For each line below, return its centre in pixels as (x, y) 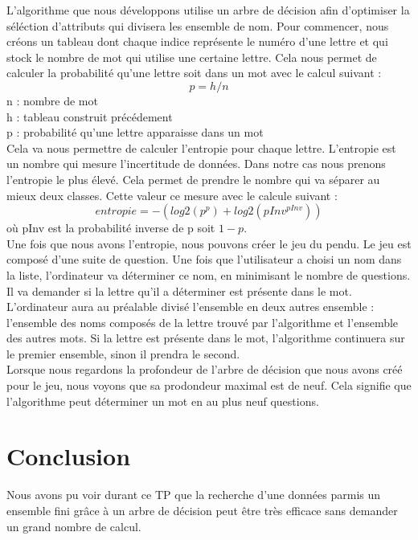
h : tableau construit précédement (90, 116)
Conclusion (69, 456)
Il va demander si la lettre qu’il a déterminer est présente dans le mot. (179, 290)
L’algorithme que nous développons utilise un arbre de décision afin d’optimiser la (208, 10)
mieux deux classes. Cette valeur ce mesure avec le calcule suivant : (172, 195)
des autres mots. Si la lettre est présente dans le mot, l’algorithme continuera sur (206, 338)
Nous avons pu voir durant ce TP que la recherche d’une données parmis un (194, 495)
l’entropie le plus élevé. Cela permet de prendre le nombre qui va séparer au (193, 179)
